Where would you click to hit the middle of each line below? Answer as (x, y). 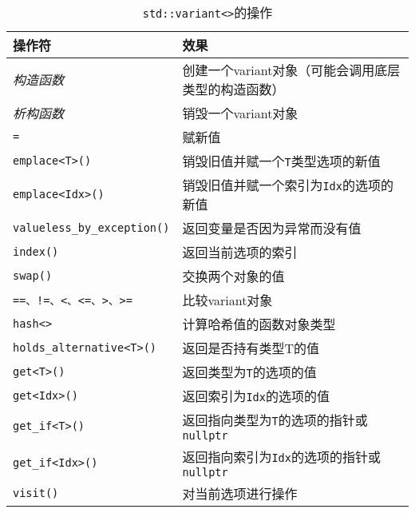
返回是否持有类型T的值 (251, 348)
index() (36, 252)
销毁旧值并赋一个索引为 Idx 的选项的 (288, 185)
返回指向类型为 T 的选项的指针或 (275, 420)
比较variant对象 (227, 300)
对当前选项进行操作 (240, 493)
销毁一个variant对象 (240, 113)
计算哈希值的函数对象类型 (259, 324)
